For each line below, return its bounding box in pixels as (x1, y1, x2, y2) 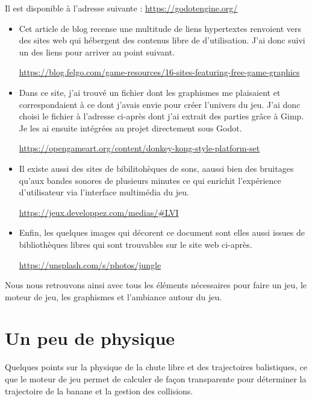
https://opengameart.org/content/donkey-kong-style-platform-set (19, 142, 260, 154)
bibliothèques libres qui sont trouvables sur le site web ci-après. (19, 238, 252, 250)
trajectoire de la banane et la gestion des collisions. (5, 384, 193, 397)
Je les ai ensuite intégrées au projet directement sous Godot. (19, 121, 242, 134)
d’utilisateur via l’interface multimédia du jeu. (19, 186, 189, 198)
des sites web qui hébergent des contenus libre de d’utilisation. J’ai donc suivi (19, 34, 305, 46)
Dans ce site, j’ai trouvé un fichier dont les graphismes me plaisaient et (19, 86, 281, 98)
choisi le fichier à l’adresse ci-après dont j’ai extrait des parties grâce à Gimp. (19, 110, 304, 122)
